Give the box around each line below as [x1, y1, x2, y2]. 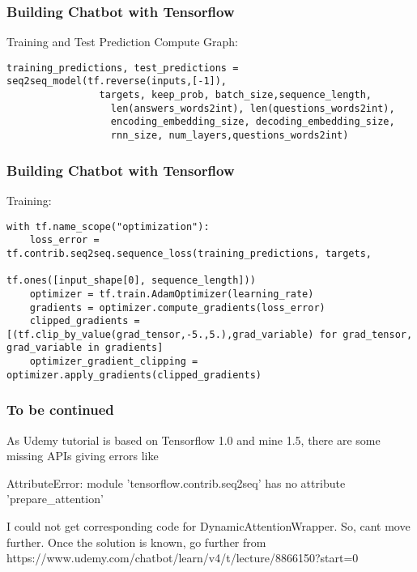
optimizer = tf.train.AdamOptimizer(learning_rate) [29, 288, 314, 300]
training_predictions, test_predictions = [6, 62, 239, 74]
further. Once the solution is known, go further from [6, 533, 266, 550]
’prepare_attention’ [6, 490, 104, 507]
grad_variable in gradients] [6, 342, 164, 354]
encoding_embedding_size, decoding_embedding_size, [110, 116, 395, 128]
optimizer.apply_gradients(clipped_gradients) [6, 369, 262, 381]
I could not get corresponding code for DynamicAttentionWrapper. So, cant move [6, 518, 411, 535]
